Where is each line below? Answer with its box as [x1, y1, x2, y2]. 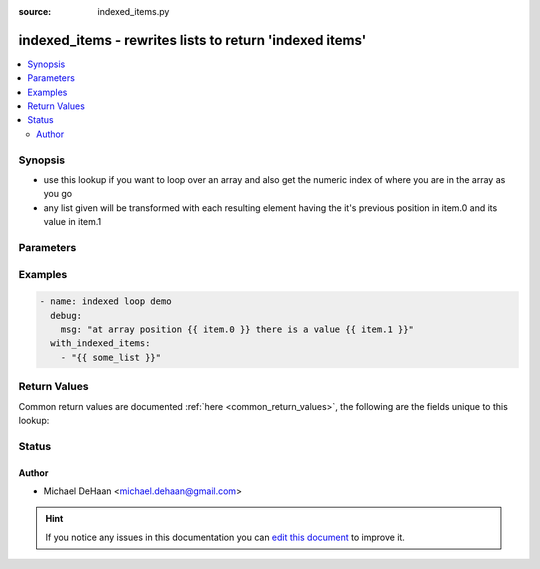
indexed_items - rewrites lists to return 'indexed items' [18, 31, 367, 49]
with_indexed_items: [50, 338, 151, 349]
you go [43, 188, 73, 200]
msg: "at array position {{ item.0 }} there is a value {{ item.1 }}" [60, 324, 415, 335]
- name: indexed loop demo [39, 296, 172, 307]
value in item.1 [43, 216, 102, 228]
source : [18, 6, 52, 17]
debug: [50, 310, 83, 321]
